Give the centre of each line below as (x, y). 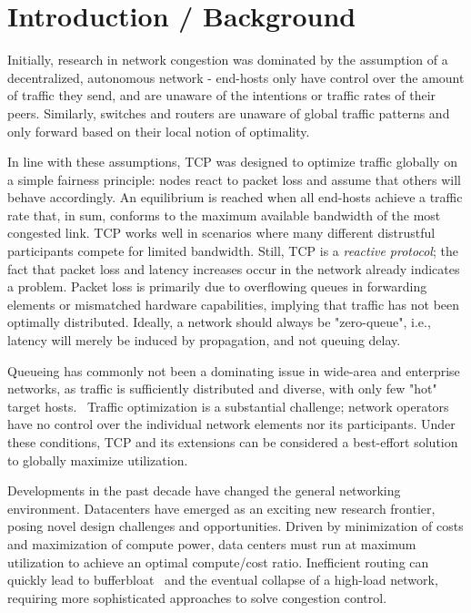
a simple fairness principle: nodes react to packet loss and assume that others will (234, 179)
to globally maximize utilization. (98, 460)
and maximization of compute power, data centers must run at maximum (212, 543)
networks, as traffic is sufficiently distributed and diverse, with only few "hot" (222, 388)
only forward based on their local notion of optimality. (159, 131)
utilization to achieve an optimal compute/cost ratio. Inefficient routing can (218, 562)
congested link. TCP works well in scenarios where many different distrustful (221, 233)
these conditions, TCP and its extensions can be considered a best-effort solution (233, 442)
